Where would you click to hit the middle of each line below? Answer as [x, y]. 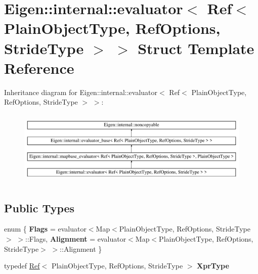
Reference [39, 67]
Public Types [39, 208]
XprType [213, 266]
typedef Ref [22, 266]
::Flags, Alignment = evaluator [76, 239]
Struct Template [196, 48]
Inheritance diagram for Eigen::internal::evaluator [81, 92]
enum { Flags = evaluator [45, 229]
